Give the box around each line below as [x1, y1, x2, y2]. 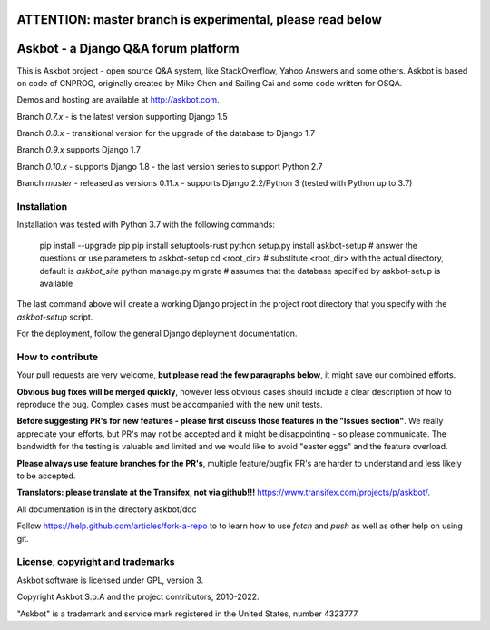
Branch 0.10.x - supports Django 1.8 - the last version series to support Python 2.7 [16, 161, 323, 172]
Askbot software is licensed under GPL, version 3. [16, 575, 204, 586]
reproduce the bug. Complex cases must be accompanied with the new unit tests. [16, 399, 323, 410]
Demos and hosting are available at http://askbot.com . [16, 94, 220, 105]
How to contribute [16, 350, 99, 363]
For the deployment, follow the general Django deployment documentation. [16, 328, 298, 340]
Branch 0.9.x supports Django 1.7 [16, 144, 141, 155]
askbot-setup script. [16, 311, 93, 322]
